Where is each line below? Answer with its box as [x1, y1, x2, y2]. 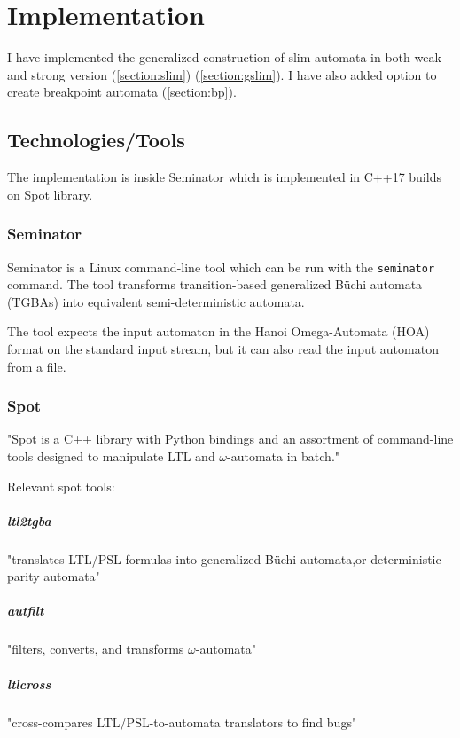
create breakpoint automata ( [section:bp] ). [7, 82, 237, 101]
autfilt [7, 601, 44, 620]
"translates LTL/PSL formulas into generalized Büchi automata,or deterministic [7, 549, 441, 568]
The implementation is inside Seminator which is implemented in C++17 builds [7, 168, 441, 186]
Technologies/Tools [7, 126, 185, 153]
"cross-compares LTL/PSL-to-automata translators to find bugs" [7, 712, 357, 731]
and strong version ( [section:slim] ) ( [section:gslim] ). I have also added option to [7, 65, 437, 83]
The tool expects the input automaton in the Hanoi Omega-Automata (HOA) [7, 322, 430, 341]
